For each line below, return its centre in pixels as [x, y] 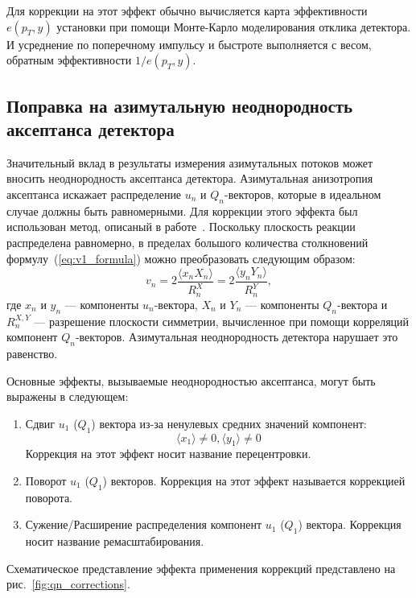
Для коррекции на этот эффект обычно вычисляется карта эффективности [187, 10]
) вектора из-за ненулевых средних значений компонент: [229, 423]
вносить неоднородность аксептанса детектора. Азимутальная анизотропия [190, 178]
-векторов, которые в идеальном [303, 194]
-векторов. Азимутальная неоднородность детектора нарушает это [237, 337]
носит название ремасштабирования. [115, 541]
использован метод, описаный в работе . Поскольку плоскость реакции [181, 227]
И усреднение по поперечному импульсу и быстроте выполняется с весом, [189, 44]
